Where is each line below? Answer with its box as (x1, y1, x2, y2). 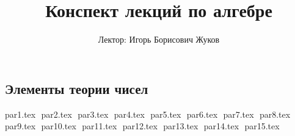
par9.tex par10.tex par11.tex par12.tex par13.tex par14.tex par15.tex (5, 120, 280, 132)
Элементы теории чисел (5, 79, 148, 98)
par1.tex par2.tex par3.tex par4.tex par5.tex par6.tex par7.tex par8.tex (5, 107, 291, 120)
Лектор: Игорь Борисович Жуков (98, 33, 220, 46)
